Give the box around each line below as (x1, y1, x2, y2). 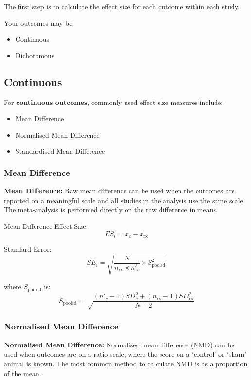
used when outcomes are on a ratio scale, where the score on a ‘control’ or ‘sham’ (4, 349, 246, 359)
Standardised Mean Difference (15, 146, 105, 156)
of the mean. (4, 368, 41, 378)
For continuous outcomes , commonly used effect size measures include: (4, 97, 223, 107)
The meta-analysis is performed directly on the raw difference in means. (4, 205, 218, 215)
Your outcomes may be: (4, 17, 74, 28)
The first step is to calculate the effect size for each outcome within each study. (4, 1, 240, 11)
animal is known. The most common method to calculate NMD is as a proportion (4, 358, 248, 368)
